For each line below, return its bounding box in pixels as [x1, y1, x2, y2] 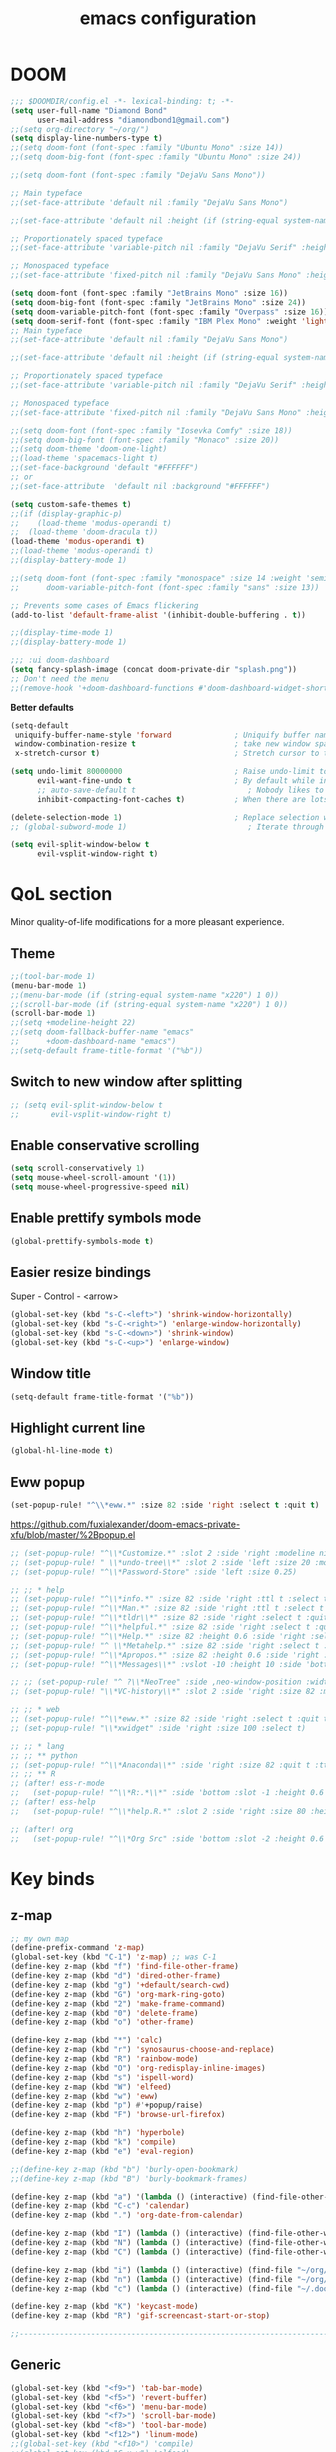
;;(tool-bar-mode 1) [10, 971, 97, 981]
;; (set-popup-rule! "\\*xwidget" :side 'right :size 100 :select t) [10, 1723, 307, 1733]
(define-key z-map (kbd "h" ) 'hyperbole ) [10, 2128, 186, 2138]
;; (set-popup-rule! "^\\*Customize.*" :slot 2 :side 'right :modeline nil [10, 1548, 333, 1558]
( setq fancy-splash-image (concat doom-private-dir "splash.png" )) [10, 665, 298, 675]
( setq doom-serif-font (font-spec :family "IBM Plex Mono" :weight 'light [10, 316, 329, 326]
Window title [10, 1365, 92, 1382]
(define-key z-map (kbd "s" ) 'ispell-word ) [10, 2072, 195, 2082]
